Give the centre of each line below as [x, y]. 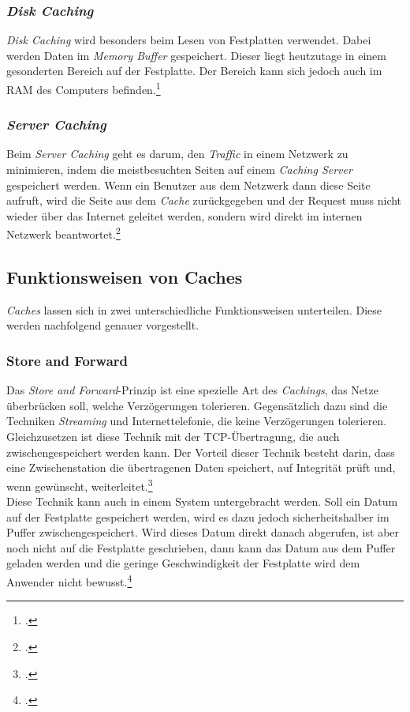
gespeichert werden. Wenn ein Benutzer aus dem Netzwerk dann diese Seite [188, 185]
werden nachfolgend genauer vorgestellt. [103, 325]
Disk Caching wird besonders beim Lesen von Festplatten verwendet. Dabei [189, 40]
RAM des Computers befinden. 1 [84, 88]
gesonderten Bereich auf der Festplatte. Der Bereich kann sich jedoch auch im [194, 71]
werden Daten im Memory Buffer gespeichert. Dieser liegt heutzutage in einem [196, 55]
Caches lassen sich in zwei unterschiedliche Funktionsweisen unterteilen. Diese [194, 309]
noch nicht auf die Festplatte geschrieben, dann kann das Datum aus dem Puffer [201, 547]
